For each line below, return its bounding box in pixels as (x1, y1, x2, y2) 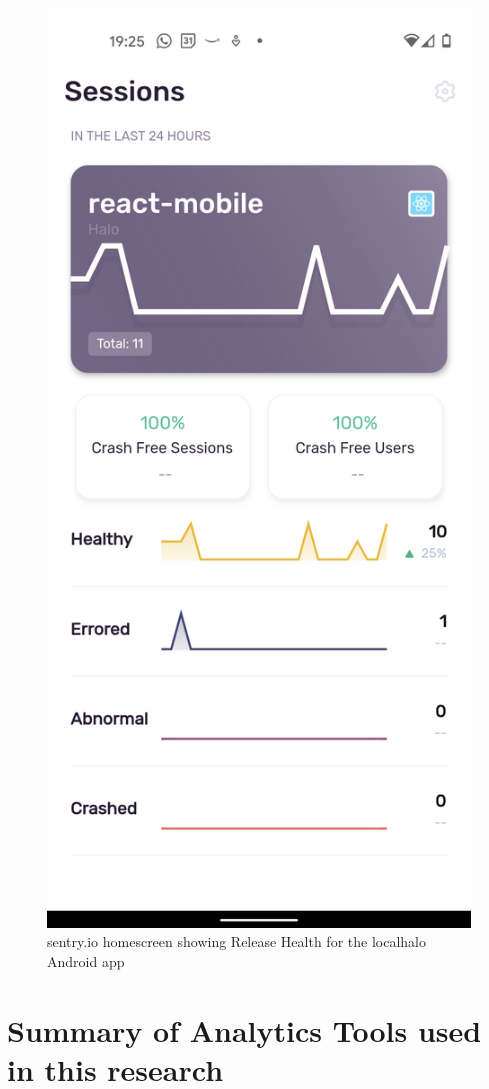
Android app (47, 951, 125, 972)
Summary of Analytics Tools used (7, 1009, 482, 1050)
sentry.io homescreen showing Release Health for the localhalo (47, 931, 426, 952)
